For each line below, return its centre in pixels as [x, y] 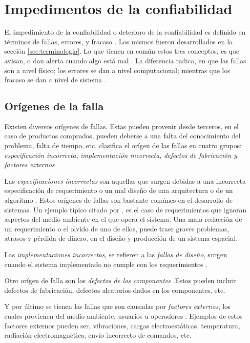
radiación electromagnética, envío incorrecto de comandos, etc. [98, 335]
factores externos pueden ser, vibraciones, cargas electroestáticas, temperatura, [122, 325]
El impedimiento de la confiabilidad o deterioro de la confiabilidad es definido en [125, 32]
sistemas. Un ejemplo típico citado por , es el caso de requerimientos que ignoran [125, 209]
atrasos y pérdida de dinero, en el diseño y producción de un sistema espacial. [121, 238]
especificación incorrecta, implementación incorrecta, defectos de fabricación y [121, 155]
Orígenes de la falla [54, 106]
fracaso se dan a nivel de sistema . [55, 80]
